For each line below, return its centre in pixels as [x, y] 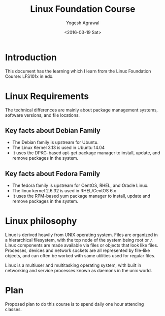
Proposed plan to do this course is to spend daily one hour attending [75, 304]
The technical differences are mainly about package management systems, [82, 110]
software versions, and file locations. [43, 115]
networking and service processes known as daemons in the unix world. [79, 271]
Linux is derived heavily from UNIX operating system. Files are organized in [82, 235]
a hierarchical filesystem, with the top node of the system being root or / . [79, 240]
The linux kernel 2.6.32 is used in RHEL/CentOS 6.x [64, 191]
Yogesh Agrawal [83, 23]
